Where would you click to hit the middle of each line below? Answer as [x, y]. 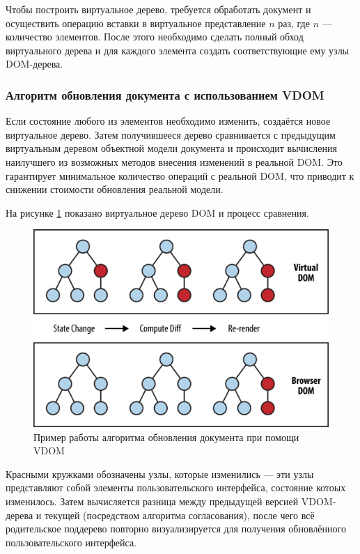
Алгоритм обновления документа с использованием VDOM [165, 94]
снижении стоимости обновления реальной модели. [115, 189]
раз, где [294, 23]
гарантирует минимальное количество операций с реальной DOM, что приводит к [180, 175]
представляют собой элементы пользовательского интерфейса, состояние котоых [176, 487]
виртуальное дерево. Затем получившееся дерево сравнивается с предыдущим [171, 134]
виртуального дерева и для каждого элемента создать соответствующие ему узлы [178, 50]
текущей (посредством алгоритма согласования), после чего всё [180, 515]
